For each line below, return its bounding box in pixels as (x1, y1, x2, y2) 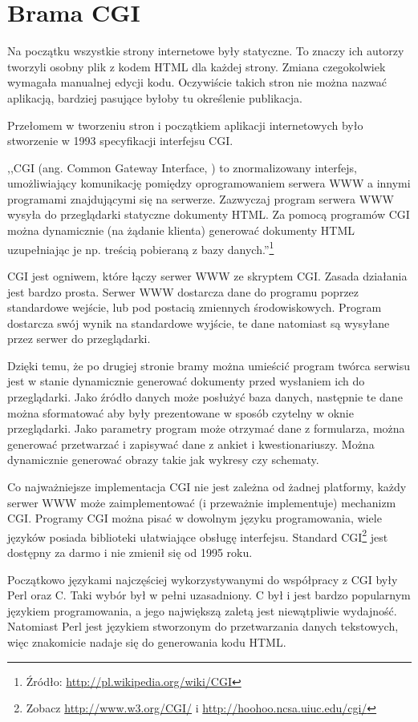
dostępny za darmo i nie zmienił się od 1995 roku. (7, 544, 253, 561)
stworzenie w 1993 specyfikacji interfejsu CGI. (7, 132, 233, 149)
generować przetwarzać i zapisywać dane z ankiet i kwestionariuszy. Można (7, 435, 375, 452)
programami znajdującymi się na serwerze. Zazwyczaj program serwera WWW (7, 190, 394, 207)
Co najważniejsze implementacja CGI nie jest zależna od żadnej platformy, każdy (7, 478, 407, 495)
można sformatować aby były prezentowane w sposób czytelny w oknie (7, 404, 354, 421)
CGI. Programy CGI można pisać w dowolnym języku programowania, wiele (7, 510, 382, 526)
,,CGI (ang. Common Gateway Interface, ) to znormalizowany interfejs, (7, 159, 357, 175)
